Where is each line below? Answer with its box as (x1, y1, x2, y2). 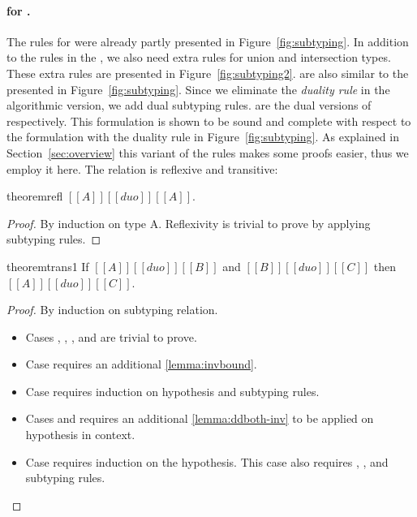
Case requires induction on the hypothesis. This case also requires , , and (25, 453, 389, 470)
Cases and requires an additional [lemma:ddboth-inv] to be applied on (25, 410, 374, 427)
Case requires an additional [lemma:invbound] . (25, 355, 257, 373)
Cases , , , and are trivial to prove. (25, 328, 197, 345)
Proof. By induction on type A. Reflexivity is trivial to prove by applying (6, 214, 371, 231)
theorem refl (6, 187, 63, 205)
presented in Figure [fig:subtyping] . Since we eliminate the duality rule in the (6, 80, 390, 97)
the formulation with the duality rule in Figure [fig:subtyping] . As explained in (6, 128, 399, 145)
